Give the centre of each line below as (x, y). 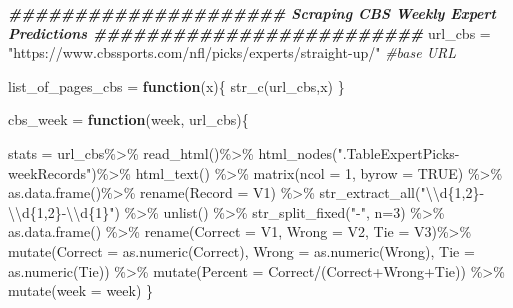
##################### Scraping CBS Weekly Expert (252, 13)
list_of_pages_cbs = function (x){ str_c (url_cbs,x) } (176, 85)
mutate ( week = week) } (81, 290)
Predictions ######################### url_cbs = (249, 32)
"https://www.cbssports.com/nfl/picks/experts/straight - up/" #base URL (232, 52)
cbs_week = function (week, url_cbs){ (128, 119)
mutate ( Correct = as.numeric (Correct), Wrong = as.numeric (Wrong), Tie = (241, 250)
